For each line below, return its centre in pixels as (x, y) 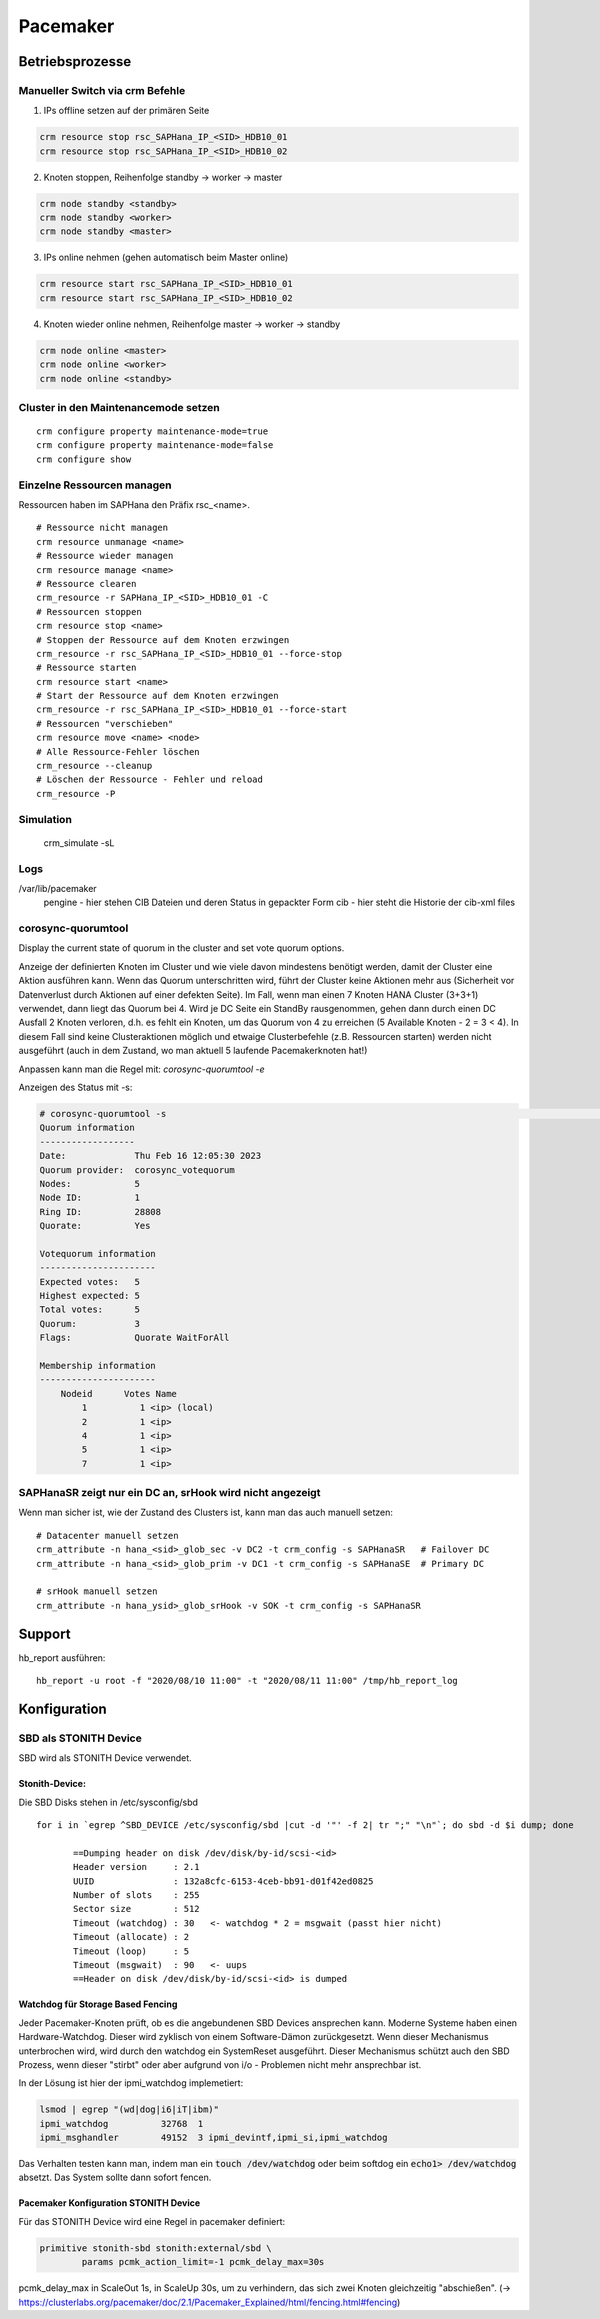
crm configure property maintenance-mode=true (152, 431)
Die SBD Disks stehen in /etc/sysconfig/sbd (108, 1802)
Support (44, 1633)
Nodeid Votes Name (118, 1393)
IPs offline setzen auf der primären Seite (126, 111)
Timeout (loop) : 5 (131, 1951)
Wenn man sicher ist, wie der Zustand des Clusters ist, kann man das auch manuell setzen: (206, 1512)
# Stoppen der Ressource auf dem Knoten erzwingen (163, 639)
